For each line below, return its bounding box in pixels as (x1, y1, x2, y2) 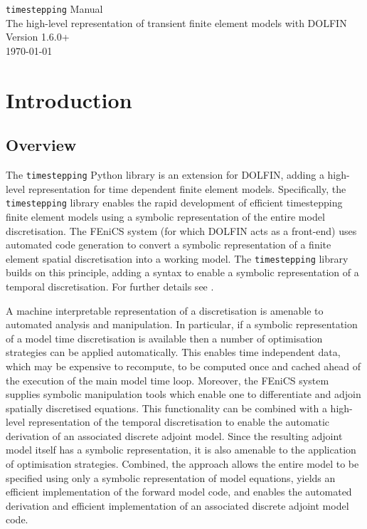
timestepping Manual (6, 1, 103, 16)
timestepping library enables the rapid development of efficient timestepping (6, 195, 343, 210)
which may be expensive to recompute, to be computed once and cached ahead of (6, 358, 361, 373)
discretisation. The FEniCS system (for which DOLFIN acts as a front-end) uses (6, 223, 357, 238)
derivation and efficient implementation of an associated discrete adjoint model (6, 498, 349, 513)
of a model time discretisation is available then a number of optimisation (6, 330, 323, 345)
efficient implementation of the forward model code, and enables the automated (6, 484, 352, 499)
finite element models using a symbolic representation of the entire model (6, 209, 325, 224)
